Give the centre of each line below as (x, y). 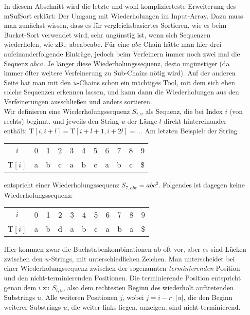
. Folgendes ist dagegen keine (202, 185)
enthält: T (19, 130)
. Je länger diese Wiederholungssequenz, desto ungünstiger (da (136, 63)
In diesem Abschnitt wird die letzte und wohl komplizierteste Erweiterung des (120, 6)
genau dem (20, 287)
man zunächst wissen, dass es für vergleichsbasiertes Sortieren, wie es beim (115, 25)
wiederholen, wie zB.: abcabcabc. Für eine (67, 44)
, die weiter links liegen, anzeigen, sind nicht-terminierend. (154, 306)
